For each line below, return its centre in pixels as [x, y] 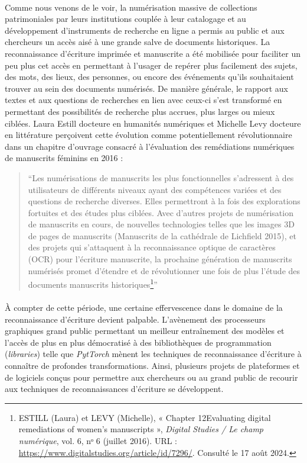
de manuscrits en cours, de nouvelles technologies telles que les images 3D [161, 224]
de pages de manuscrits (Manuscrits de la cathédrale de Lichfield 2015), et [162, 235]
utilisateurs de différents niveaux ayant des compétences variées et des [155, 189]
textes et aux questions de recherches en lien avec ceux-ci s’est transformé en [143, 100]
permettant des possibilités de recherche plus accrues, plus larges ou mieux [140, 111]
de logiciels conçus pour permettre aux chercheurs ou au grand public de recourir [151, 377]
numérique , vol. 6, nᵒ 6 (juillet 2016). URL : [98, 441]
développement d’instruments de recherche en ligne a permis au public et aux [145, 30]
